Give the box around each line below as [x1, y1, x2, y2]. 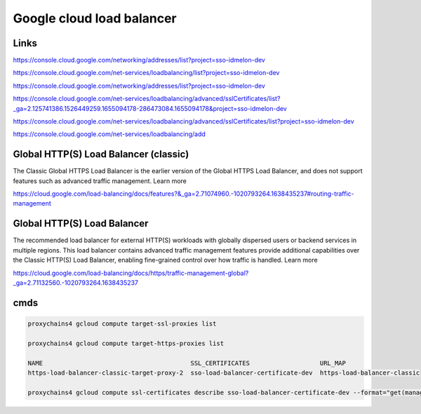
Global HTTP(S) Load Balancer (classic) [13, 148, 189, 161]
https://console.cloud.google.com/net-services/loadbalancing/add [13, 130, 206, 138]
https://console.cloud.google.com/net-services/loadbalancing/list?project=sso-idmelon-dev [13, 69, 280, 77]
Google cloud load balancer [13, 11, 177, 26]
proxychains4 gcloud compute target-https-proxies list [27, 339, 225, 347]
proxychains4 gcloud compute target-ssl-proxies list [27, 319, 217, 328]
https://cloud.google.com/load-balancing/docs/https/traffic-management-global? [13, 269, 249, 277]
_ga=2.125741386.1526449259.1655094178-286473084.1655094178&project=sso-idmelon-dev [13, 104, 287, 112]
